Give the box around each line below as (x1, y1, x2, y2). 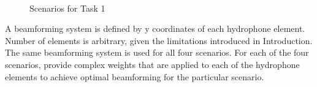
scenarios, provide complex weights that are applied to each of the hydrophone (5, 58, 300, 70)
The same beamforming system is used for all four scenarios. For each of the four (5, 46, 309, 59)
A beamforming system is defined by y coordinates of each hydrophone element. (5, 22, 305, 35)
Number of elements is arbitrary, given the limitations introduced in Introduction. (5, 34, 313, 47)
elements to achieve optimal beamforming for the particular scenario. (5, 70, 264, 83)
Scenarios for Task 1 (29, 1, 105, 14)
